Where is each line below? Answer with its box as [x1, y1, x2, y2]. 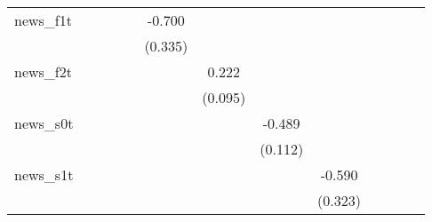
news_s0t [14, 113, 74, 133]
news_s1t [14, 164, 74, 185]
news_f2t [14, 61, 72, 82]
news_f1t [14, 10, 72, 30]
